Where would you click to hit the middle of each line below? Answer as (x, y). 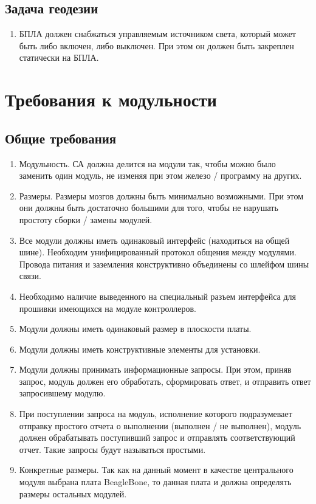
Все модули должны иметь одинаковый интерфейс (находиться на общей (154, 240)
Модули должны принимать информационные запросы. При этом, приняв (155, 369)
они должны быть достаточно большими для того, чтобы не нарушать (149, 208)
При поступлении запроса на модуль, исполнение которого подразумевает (156, 414)
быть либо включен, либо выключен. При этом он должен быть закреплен (156, 45)
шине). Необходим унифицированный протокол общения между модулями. (158, 252)
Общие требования (61, 138)
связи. (30, 276)
